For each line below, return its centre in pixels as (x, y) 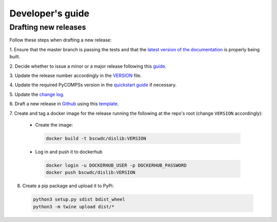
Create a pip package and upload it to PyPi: (68, 186)
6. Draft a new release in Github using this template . (64, 104)
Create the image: (54, 125)
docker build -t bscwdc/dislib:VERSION (96, 138)
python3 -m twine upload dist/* (74, 207)
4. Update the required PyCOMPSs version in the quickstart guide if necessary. (93, 85)
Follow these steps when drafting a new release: (61, 40)
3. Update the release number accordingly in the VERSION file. (76, 75)
